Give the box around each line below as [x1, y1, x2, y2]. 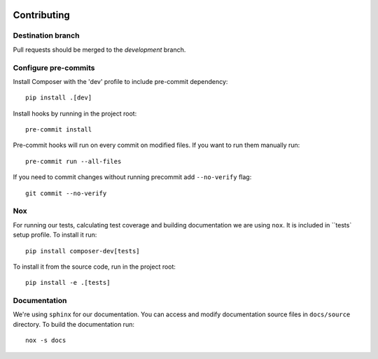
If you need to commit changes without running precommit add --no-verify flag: [13, 173, 252, 181]
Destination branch [13, 31, 80, 41]
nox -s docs [25, 337, 66, 344]
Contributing [13, 9, 70, 21]
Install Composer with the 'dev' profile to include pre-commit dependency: [13, 77, 228, 85]
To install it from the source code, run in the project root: [13, 262, 176, 271]
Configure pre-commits [13, 63, 95, 73]
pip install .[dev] [25, 94, 92, 101]
